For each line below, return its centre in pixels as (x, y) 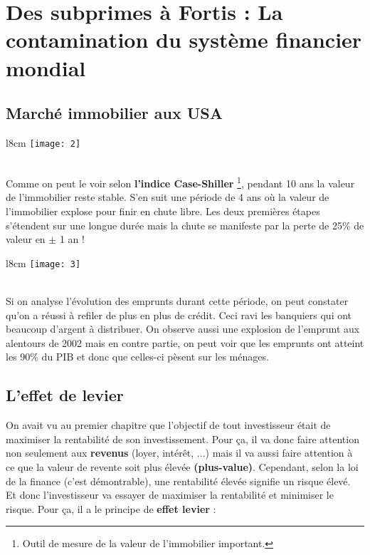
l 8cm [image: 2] (43, 142)
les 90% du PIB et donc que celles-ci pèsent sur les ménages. (137, 357)
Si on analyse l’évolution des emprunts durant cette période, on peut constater (177, 301)
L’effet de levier (65, 395)
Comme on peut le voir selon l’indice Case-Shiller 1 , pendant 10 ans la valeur (180, 182)
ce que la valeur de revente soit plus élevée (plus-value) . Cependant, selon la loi (182, 467)
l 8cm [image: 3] (43, 263)
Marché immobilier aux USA (115, 113)
